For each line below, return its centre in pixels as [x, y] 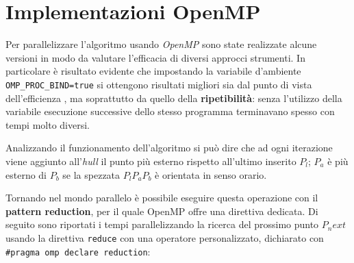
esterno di [26, 174]
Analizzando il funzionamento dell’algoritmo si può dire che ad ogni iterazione [169, 148]
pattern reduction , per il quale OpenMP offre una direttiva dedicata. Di [162, 211]
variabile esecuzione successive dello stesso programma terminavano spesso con [170, 111]
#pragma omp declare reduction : [78, 251]
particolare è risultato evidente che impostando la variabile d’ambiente [153, 71]
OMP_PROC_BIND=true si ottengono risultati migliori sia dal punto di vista [159, 84]
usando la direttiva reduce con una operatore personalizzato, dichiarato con [165, 237]
